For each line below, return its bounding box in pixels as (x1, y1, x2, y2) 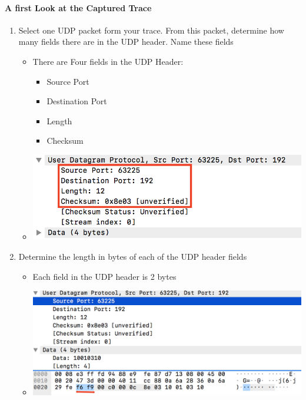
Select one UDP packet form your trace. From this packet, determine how (18, 24, 284, 36)
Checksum (46, 134, 84, 147)
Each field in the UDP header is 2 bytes (32, 270, 177, 282)
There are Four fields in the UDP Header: (32, 55, 184, 67)
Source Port (46, 75, 89, 87)
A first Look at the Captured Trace (5, 1, 152, 14)
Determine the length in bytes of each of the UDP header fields (18, 250, 247, 262)
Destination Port (46, 95, 107, 107)
